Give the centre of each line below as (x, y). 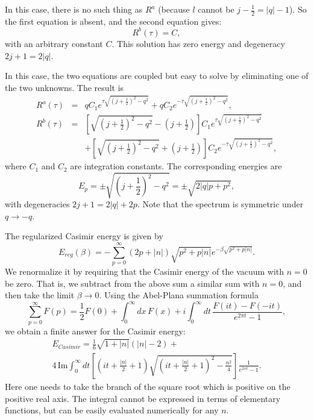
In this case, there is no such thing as (74, 9)
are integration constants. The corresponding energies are (176, 166)
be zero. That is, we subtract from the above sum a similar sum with (132, 283)
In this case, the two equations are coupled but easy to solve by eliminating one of (157, 76)
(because (174, 9)
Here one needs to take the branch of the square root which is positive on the (148, 386)
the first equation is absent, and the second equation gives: (113, 21)
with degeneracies (37, 204)
